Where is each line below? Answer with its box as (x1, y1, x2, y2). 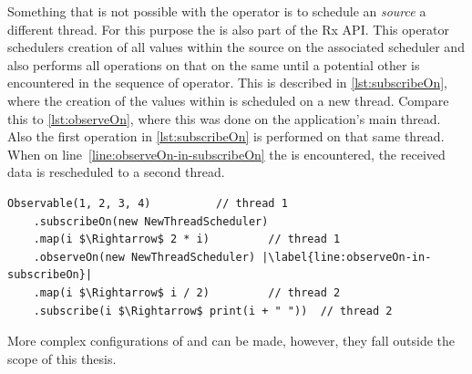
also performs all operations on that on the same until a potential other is (7, 55, 420, 74)
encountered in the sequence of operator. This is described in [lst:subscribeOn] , (7, 73, 447, 92)
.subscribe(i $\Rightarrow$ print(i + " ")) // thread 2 (33, 304, 393, 317)
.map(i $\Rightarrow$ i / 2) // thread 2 (33, 286, 341, 299)
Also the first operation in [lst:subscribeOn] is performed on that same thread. (7, 127, 445, 146)
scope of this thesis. (7, 348, 117, 368)
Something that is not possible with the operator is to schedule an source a (7, 2, 426, 20)
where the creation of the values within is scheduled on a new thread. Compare (7, 90, 449, 109)
